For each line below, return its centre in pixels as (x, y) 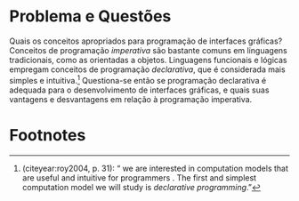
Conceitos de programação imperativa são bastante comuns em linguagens (148, 50)
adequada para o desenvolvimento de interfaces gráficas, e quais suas (139, 90)
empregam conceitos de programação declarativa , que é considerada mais (148, 69)
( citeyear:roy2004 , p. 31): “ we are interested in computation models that (155, 168)
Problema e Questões (90, 16)
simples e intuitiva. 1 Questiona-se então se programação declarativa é (138, 79)
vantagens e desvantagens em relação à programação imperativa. (131, 99)
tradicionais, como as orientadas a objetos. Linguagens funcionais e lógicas (148, 60)
